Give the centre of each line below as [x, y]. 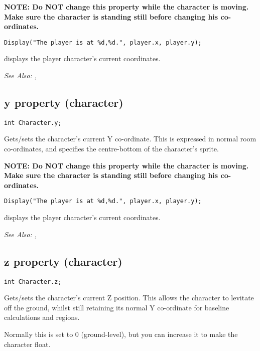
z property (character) [63, 261]
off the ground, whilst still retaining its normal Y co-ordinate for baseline [117, 307]
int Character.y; [33, 123]
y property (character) [64, 103]
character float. [27, 344]
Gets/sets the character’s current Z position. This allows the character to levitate [129, 298]
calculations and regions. [42, 317]
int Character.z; [33, 282]
